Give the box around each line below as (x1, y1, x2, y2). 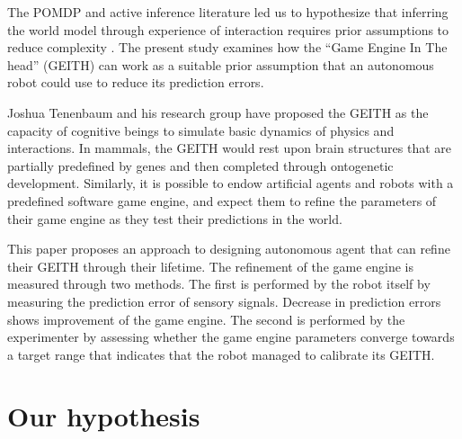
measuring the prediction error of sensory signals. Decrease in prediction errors (7, 291, 441, 310)
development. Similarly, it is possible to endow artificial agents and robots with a (7, 174, 454, 193)
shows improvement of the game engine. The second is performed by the (7, 309, 405, 328)
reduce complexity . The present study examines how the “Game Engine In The (7, 38, 448, 57)
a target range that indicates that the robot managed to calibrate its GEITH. (7, 345, 435, 363)
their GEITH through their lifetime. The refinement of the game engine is (7, 256, 414, 275)
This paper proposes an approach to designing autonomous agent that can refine (7, 239, 450, 258)
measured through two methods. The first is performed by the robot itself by (7, 274, 431, 293)
